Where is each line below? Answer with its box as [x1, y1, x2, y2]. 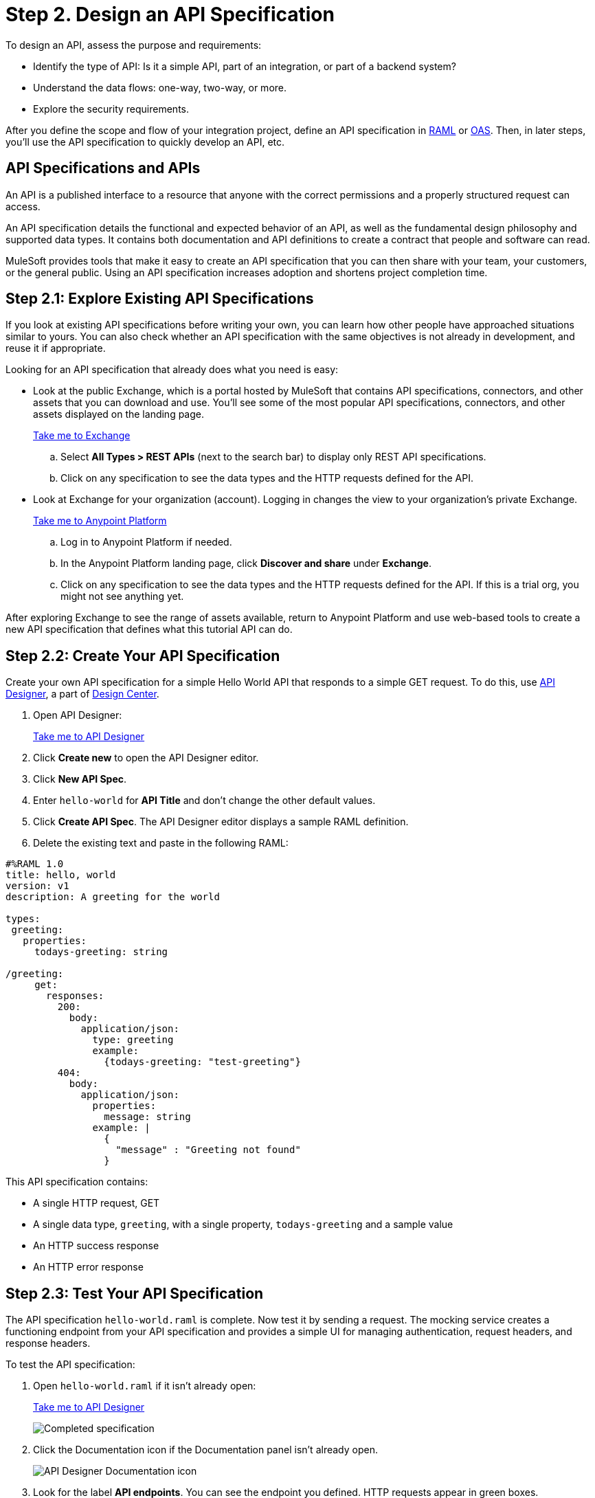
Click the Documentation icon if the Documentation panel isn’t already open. [33, 1444, 378, 1456]
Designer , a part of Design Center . [5, 688, 159, 700]
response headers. [5, 1337, 91, 1350]
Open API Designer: [33, 709, 122, 722]
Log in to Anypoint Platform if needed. [60, 536, 232, 548]
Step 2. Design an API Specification [5, 3, 335, 26]
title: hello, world [5, 869, 116, 881]
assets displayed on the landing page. [33, 408, 205, 421]
